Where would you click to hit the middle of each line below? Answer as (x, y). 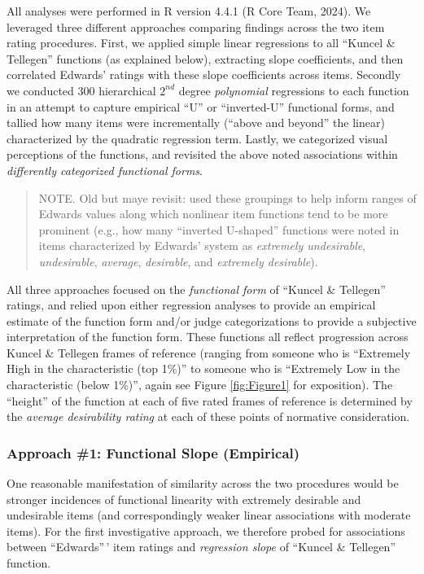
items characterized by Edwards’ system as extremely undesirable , (202, 245)
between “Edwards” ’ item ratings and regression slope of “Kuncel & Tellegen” (201, 547)
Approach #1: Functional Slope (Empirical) (153, 452)
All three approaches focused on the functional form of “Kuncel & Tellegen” (196, 289)
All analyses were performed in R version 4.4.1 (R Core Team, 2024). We (189, 11)
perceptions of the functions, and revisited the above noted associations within (202, 154)
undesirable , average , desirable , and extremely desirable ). (178, 261)
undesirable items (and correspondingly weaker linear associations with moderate (209, 515)
